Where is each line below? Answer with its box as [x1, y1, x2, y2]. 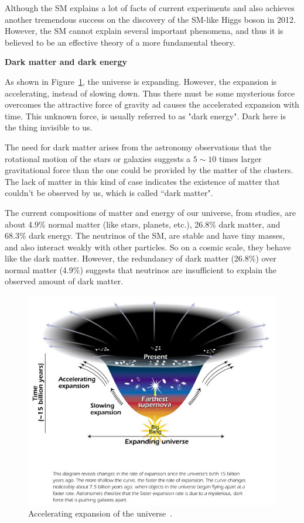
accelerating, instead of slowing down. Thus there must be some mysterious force [5, 87, 295, 99]
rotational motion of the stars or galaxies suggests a [5, 152, 191, 164]
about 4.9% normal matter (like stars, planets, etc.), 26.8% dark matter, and [5, 218, 281, 230]
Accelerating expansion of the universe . [28, 507, 173, 519]
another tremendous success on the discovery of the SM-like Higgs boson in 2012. [5, 13, 296, 25]
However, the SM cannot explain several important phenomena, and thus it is [5, 25, 283, 37]
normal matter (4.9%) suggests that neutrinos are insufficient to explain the [5, 263, 277, 276]
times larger [219, 152, 262, 164]
